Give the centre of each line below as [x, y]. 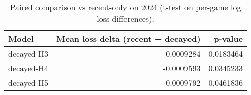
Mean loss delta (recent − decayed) [128, 38]
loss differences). [126, 18]
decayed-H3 [28, 54]
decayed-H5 [28, 83]
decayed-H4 [28, 68]
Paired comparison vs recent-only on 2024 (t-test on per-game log [126, 7]
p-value [229, 38]
